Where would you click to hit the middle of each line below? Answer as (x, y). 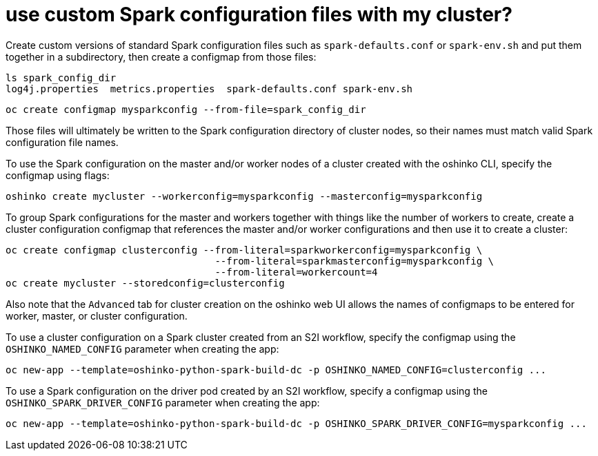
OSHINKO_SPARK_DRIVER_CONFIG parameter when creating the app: (163, 402)
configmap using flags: (58, 175)
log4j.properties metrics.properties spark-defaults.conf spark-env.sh (209, 89)
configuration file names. (62, 142)
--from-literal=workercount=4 (296, 272)
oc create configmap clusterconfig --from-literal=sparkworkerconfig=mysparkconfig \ (244, 250)
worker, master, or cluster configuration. (97, 315)
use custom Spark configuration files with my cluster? (259, 14)
